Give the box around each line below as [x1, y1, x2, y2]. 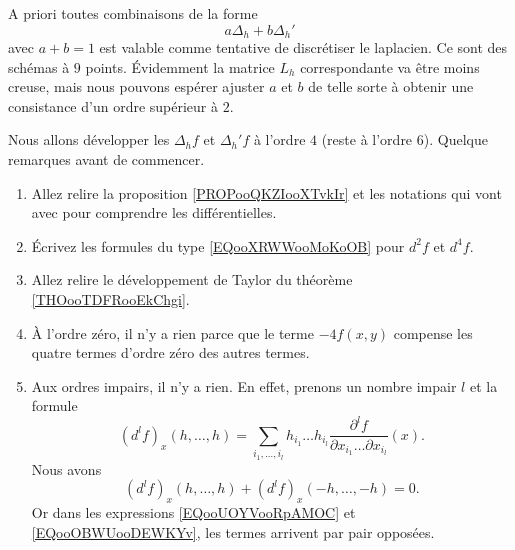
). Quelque [423, 129, 488, 150]
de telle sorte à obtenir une [308, 76, 474, 97]
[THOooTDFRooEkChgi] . [31, 288, 190, 309]
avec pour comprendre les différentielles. [31, 202, 277, 223]
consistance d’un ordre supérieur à [8, 95, 219, 116]
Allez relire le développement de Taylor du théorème [31, 269, 353, 290]
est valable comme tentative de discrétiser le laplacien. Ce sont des [99, 37, 508, 58]
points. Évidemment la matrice [85, 56, 275, 77]
